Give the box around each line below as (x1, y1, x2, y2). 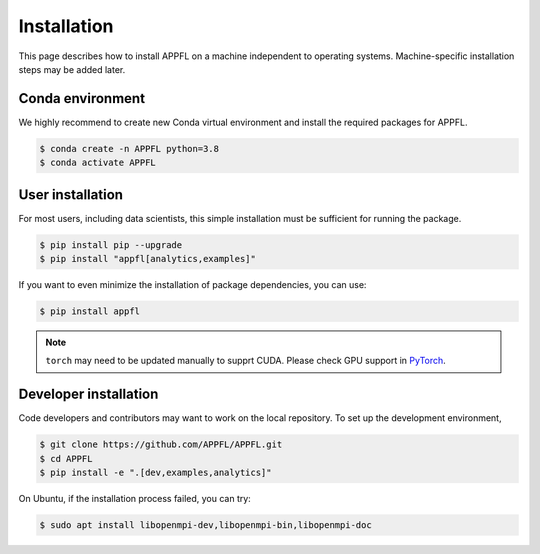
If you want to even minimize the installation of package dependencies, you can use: (18, 279, 367, 291)
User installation (18, 186, 124, 203)
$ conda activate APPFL (39, 157, 157, 169)
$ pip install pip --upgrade (39, 239, 183, 250)
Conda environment (18, 90, 145, 107)
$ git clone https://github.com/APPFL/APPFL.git (39, 439, 283, 450)
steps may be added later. (18, 63, 126, 75)
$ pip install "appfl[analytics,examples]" (39, 253, 257, 265)
